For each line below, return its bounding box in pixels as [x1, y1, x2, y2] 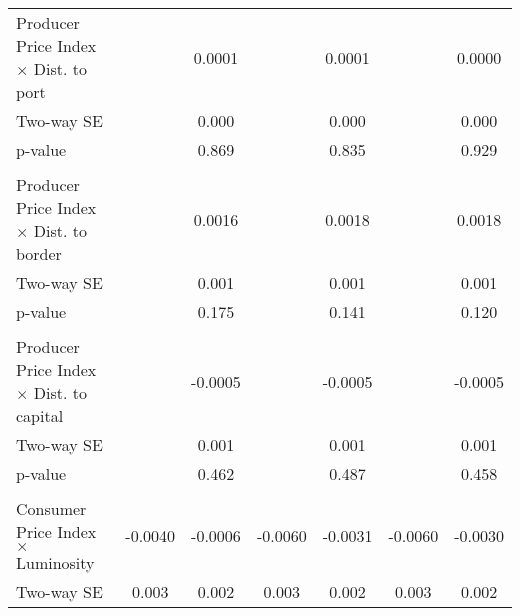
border [16, 242, 62, 265]
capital [16, 404, 64, 427]
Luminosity [16, 551, 95, 574]
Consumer [16, 497, 87, 520]
